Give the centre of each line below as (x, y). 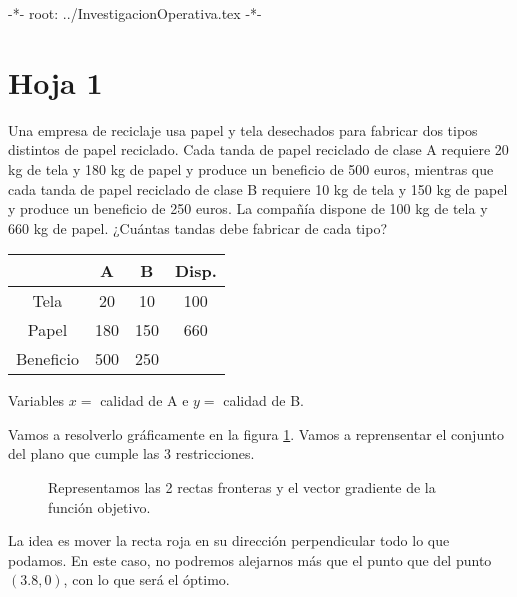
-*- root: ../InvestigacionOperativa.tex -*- (135, 13)
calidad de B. (263, 400)
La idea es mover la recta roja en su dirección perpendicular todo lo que (229, 540)
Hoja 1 (55, 81)
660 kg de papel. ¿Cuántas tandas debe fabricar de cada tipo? (198, 227)
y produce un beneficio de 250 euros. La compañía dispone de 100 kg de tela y (248, 208)
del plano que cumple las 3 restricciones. (131, 453)
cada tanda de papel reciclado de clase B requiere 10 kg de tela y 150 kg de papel (258, 188)
